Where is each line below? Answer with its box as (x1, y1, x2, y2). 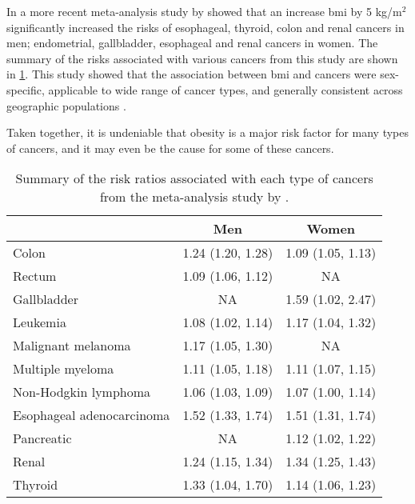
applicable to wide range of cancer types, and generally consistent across (48, 81, 403, 98)
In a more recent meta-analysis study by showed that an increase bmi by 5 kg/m (6, 3, 402, 19)
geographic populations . (6, 97, 126, 114)
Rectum (13, 266, 57, 286)
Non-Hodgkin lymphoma (13, 382, 151, 402)
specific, (6, 81, 45, 98)
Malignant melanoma (13, 336, 131, 355)
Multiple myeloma (13, 359, 114, 378)
